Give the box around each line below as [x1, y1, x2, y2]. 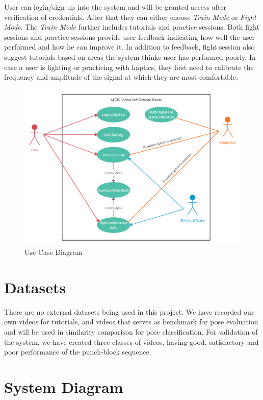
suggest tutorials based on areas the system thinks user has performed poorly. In [4, 51, 256, 62]
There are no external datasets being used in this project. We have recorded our [4, 306, 254, 317]
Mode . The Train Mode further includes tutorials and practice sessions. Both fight [4, 21, 259, 32]
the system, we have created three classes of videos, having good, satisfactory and [4, 336, 259, 347]
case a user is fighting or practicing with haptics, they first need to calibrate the [4, 61, 254, 72]
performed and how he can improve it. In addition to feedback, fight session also [4, 41, 255, 52]
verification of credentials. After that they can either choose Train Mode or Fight [4, 11, 256, 22]
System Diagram [4, 376, 123, 397]
